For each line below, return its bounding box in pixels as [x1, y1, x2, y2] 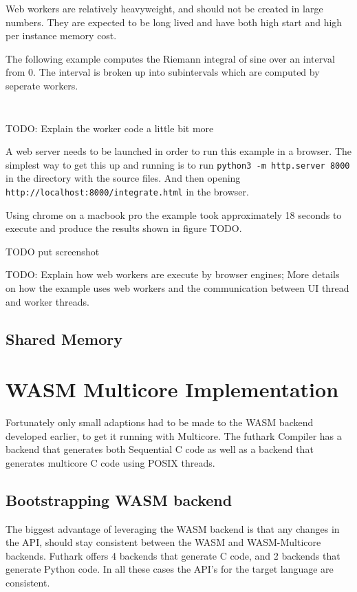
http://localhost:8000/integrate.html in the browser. [6, 184, 249, 198]
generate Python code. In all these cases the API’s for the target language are [6, 562, 334, 576]
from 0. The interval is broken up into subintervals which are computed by [6, 65, 320, 79]
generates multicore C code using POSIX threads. [6, 455, 215, 469]
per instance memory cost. [6, 28, 117, 43]
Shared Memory [6, 328, 122, 349]
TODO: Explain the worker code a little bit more [6, 120, 214, 135]
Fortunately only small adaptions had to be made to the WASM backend [6, 415, 314, 430]
